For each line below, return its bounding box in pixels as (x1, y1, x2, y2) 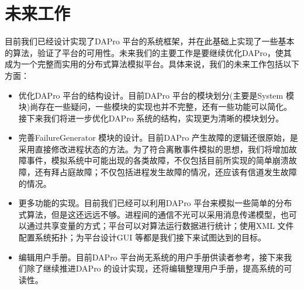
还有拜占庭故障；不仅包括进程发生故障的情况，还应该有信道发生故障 (34, 166, 297, 178)
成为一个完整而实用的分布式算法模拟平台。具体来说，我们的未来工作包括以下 (5, 58, 299, 70)
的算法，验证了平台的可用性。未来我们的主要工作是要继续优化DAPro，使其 (5, 46, 292, 58)
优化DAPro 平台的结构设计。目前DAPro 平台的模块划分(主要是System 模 (18, 89, 294, 101)
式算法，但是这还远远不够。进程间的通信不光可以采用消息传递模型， (18, 208, 281, 220)
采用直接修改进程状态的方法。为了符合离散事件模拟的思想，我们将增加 (18, 142, 289, 155)
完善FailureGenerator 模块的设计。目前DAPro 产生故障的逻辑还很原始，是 (18, 131, 298, 144)
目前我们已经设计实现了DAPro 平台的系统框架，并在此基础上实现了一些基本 (5, 35, 295, 47)
